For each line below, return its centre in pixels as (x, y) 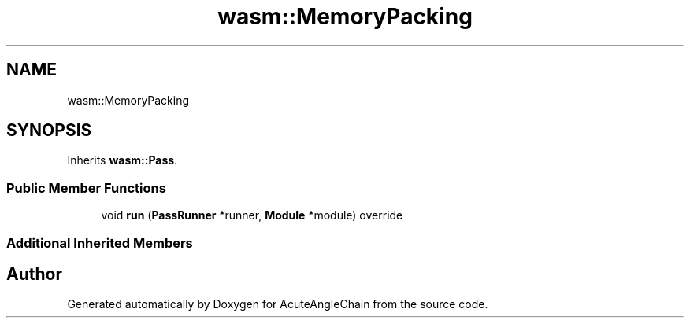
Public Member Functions (86, 188)
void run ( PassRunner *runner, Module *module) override (252, 215)
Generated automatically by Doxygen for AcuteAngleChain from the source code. (278, 304)
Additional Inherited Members (100, 243)
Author (34, 274)
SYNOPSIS (49, 131)
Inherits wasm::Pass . (122, 160)
